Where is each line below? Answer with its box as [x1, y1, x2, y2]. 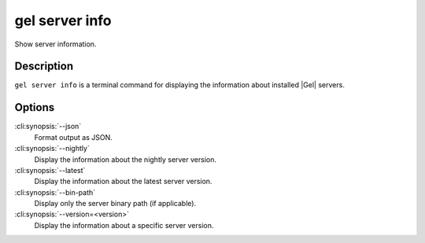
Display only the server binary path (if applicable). [34, 199, 197, 208]
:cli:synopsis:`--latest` [14, 165, 86, 175]
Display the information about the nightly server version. [34, 154, 216, 164]
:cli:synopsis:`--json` [14, 122, 82, 131]
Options [14, 101, 55, 114]
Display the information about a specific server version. [34, 220, 214, 230]
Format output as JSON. [34, 132, 113, 142]
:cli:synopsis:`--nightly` [14, 144, 90, 153]
